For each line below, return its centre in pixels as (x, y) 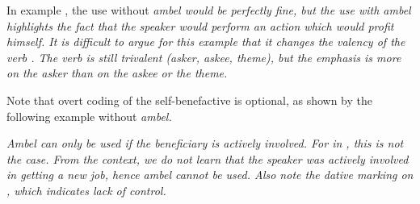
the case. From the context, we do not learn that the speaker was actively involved (208, 158)
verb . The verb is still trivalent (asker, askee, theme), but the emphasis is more (204, 57)
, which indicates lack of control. (86, 190)
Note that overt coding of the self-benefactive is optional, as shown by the (189, 100)
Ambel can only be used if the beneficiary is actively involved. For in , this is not (205, 143)
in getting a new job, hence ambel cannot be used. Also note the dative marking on (210, 175)
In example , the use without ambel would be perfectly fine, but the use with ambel (209, 10)
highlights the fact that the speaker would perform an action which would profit (200, 25)
